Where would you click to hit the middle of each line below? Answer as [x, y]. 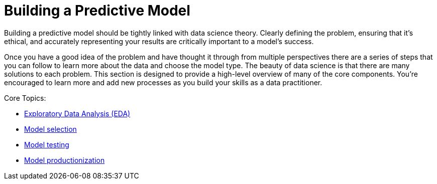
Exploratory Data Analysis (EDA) [77, 113]
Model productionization [65, 160]
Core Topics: [25, 98]
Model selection [50, 129]
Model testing [47, 144]
